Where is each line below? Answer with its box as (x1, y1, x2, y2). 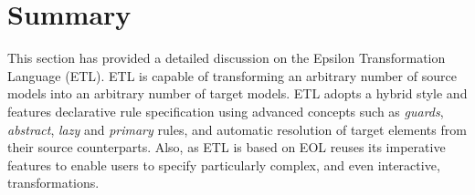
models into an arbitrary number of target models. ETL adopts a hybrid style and (7, 84, 468, 103)
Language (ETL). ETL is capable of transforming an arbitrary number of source (7, 66, 457, 85)
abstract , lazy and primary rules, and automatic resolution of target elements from (7, 119, 467, 139)
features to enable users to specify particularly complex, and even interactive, (7, 155, 440, 174)
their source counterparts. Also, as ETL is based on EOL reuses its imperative (7, 138, 446, 157)
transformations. (7, 173, 100, 192)
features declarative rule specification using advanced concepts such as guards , (7, 101, 444, 120)
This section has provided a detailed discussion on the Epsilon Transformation (7, 48, 446, 67)
